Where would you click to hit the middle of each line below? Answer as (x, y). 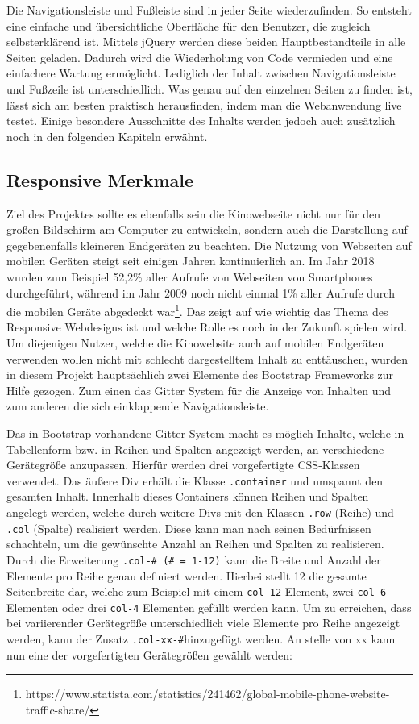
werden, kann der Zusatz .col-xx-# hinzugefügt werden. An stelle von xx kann (201, 639)
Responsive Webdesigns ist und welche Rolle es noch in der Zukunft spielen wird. (207, 327)
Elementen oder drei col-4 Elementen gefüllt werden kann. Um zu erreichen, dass (209, 607)
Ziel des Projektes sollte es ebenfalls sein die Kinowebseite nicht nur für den (193, 213)
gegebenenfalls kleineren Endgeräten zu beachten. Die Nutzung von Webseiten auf (209, 245)
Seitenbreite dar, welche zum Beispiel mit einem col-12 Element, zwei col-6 (197, 591)
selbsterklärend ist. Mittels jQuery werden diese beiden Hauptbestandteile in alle (206, 42)
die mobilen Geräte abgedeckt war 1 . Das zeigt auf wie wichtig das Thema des (197, 310)
